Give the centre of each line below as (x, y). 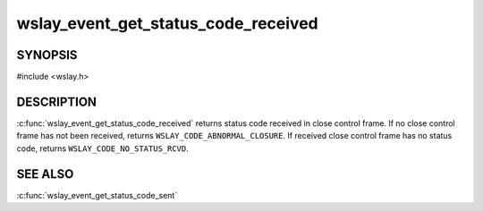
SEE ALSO (45, 174)
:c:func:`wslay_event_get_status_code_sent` (97, 195)
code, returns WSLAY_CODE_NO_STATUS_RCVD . (103, 148)
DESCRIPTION (57, 101)
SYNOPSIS (47, 55)
